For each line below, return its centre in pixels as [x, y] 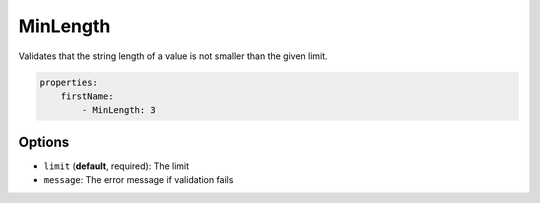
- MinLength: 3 [119, 110]
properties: [69, 82]
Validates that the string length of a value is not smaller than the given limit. [173, 56]
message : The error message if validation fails [138, 180]
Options [44, 141]
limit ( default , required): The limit [116, 166]
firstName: [87, 96]
